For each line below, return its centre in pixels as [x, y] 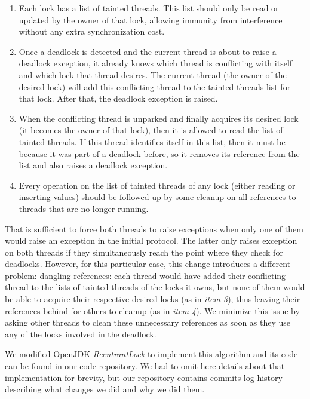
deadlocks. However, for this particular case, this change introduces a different [148, 264]
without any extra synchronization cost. [92, 31]
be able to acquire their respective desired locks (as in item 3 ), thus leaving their [153, 299]
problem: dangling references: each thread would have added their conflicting [145, 275]
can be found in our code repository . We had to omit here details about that [145, 366]
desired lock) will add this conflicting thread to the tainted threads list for [155, 86]
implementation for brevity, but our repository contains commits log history [144, 377]
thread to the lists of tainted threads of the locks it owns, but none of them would [155, 287]
